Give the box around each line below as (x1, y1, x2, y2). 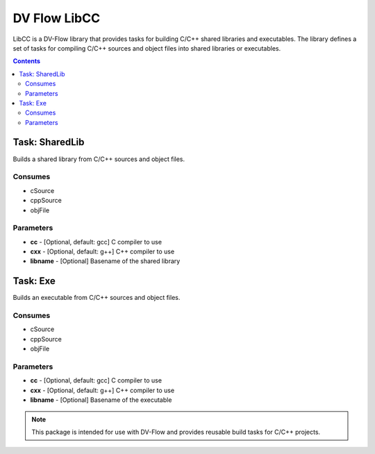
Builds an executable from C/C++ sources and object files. (12, 294, 181, 302)
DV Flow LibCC (12, 10, 101, 26)
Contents (12, 57, 41, 65)
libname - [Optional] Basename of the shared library (30, 257, 181, 265)
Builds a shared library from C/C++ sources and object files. (12, 155, 185, 163)
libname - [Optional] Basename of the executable (30, 396, 172, 404)
